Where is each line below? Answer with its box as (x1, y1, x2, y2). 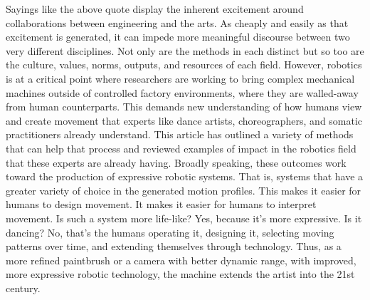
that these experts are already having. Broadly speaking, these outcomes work (6, 155, 347, 170)
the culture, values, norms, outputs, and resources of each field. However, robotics (6, 57, 362, 72)
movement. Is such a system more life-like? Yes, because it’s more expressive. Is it (6, 210, 362, 225)
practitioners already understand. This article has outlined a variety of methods (6, 127, 354, 142)
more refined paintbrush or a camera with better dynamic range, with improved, (6, 252, 356, 267)
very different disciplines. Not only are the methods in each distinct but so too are (6, 43, 364, 58)
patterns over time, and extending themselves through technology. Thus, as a (6, 239, 342, 254)
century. (6, 280, 41, 295)
